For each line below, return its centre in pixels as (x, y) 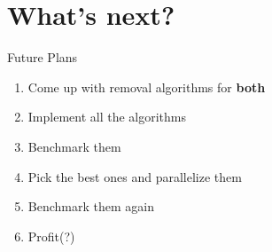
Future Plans (43, 57)
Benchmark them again (91, 206)
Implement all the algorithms (107, 117)
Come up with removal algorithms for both (147, 87)
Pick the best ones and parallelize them (135, 176)
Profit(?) (51, 236)
